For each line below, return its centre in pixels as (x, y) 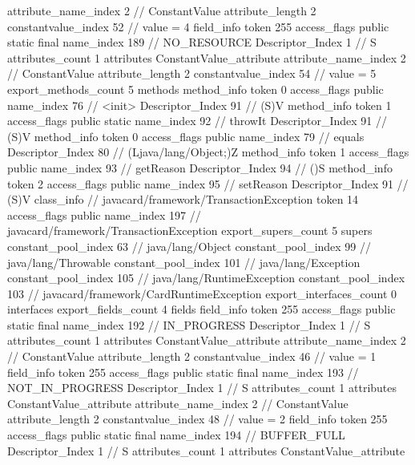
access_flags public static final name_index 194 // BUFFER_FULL (176, 435)
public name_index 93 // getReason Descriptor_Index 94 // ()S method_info (200, 167)
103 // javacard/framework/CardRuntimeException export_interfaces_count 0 (202, 293)
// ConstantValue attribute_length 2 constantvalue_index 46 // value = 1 (192, 356)
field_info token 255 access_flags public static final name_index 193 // (183, 372)
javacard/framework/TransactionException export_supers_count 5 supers (190, 230)
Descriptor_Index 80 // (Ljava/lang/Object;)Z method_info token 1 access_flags (208, 152)
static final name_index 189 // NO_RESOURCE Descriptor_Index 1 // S (192, 42)
